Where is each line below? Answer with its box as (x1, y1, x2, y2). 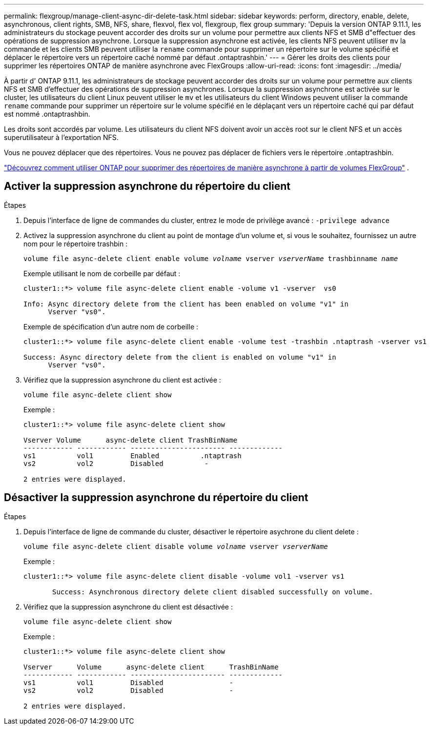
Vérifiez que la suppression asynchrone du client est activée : (23, 375, 221, 384)
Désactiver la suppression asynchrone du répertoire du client (4, 491, 308, 504)
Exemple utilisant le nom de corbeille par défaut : (23, 269, 181, 278)
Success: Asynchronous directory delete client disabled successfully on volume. (52, 587, 373, 596)
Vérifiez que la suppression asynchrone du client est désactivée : (23, 602, 233, 611)
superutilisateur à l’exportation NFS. (4, 133, 119, 142)
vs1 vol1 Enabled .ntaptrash (23, 451, 242, 460)
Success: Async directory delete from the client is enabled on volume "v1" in (23, 353, 336, 361)
